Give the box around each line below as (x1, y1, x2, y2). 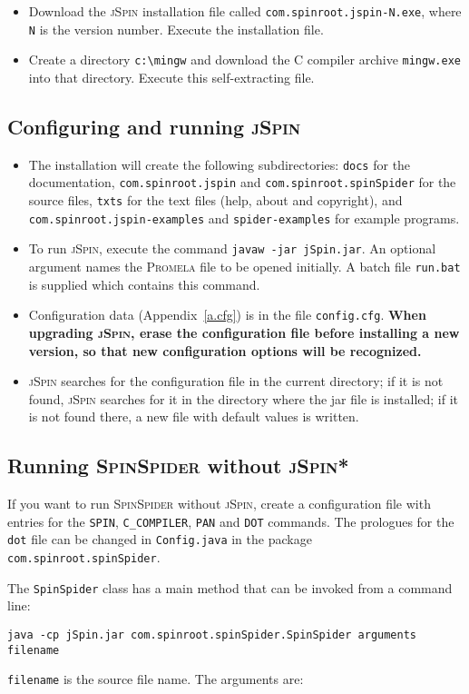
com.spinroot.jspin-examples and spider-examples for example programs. (28, 208, 460, 227)
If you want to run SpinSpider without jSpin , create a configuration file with (7, 494, 431, 513)
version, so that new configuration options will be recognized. (28, 341, 422, 360)
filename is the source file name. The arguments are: (7, 669, 304, 689)
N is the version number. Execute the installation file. (28, 19, 324, 38)
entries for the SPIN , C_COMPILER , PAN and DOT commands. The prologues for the (7, 511, 454, 530)
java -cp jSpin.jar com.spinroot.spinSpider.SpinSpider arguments (7, 628, 417, 641)
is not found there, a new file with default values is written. (28, 407, 359, 426)
